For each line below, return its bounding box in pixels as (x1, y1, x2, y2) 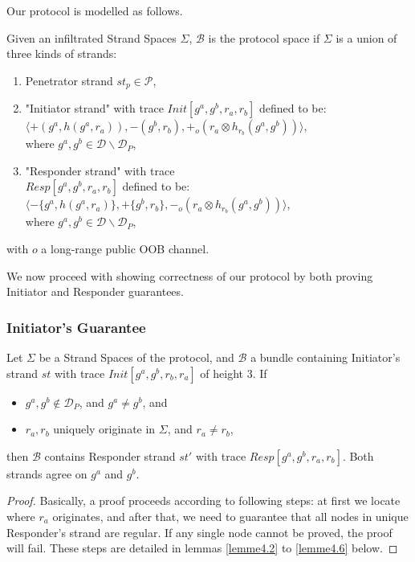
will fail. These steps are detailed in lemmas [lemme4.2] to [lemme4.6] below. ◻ (6, 539, 398, 556)
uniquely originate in (53, 420, 156, 437)
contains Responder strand (44, 447, 176, 464)
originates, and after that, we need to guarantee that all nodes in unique (52, 507, 409, 524)
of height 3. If (200, 364, 267, 381)
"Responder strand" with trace (25, 162, 175, 178)
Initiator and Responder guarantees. (6, 283, 184, 300)
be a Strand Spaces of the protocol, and (39, 349, 234, 366)
